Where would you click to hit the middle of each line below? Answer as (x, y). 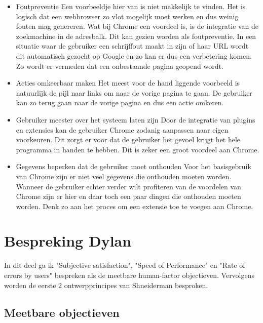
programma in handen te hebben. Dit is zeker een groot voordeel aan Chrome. (138, 149)
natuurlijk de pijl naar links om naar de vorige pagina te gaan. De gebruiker (134, 92)
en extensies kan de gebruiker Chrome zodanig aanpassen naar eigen (122, 129)
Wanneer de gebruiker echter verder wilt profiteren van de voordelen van (128, 186)
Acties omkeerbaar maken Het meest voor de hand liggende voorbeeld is (128, 83)
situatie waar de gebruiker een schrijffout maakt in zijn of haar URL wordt (132, 46)
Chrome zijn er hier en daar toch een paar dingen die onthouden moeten (128, 196)
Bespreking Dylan (68, 241)
